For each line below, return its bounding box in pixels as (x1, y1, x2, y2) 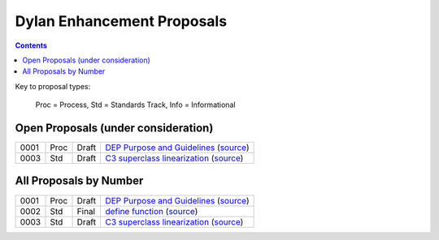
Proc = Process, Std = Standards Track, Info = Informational (35, 100, 236, 109)
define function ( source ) (105, 205, 198, 216)
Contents (15, 41, 48, 50)
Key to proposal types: (15, 81, 91, 91)
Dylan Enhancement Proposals (15, 12, 228, 30)
